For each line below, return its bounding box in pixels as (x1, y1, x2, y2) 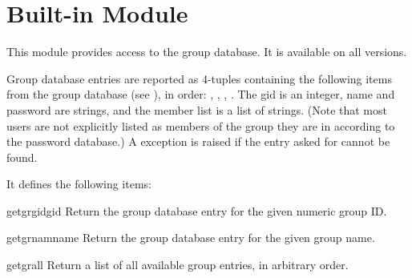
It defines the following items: (6, 175, 151, 192)
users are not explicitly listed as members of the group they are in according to (6, 117, 395, 134)
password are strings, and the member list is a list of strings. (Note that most (6, 101, 387, 118)
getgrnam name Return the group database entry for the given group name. (6, 229, 375, 246)
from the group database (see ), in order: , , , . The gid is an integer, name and (6, 86, 395, 103)
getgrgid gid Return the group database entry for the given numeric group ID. (6, 202, 387, 219)
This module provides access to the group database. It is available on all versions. (6, 43, 407, 60)
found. (6, 148, 38, 165)
